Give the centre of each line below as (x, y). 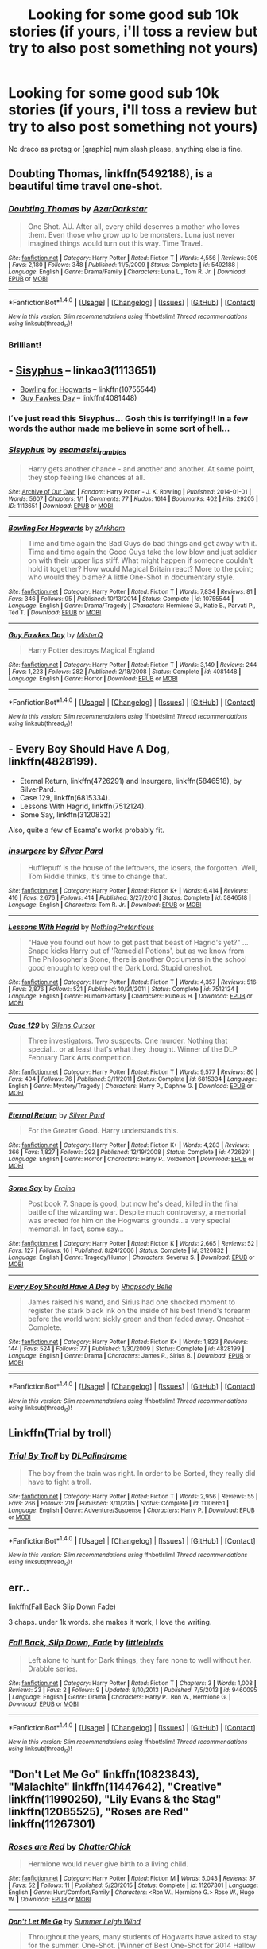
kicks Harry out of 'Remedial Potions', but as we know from (147, 951)
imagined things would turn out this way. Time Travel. (115, 243)
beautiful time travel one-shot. (85, 186)
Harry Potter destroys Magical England (91, 650)
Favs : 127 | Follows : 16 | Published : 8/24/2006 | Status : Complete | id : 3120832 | (118, 1250)
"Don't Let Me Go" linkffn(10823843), (104, 1775)
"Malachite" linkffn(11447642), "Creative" (115, 1787)
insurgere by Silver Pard (56, 851)
